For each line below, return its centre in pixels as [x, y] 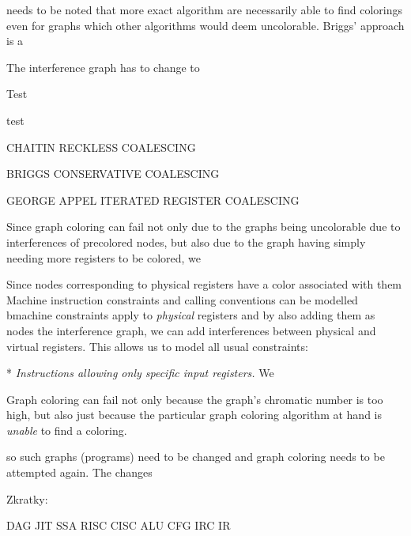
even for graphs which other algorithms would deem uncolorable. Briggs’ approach [205, 25]
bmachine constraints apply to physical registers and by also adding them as [191, 315]
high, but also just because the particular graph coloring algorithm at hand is [194, 415]
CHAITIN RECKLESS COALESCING [101, 147]
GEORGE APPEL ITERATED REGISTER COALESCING [153, 200]
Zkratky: [27, 498]
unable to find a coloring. [67, 430]
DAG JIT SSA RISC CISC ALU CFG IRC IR [119, 525]
